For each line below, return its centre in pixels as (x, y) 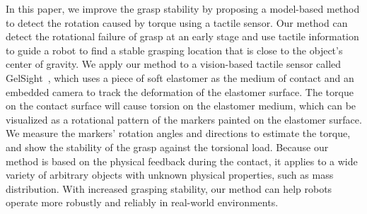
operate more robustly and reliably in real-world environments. (142, 202)
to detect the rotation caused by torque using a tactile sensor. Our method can (177, 22)
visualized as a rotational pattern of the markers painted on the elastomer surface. (184, 119)
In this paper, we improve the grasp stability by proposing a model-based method (183, 8)
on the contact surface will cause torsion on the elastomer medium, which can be (181, 106)
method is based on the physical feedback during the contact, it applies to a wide (182, 161)
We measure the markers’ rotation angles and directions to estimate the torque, (178, 133)
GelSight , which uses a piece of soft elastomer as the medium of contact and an (180, 77)
